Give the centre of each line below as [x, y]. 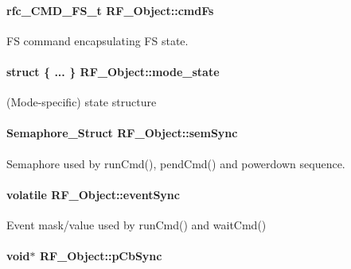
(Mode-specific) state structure [82, 102]
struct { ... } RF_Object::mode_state [113, 71]
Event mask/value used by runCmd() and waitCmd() [136, 224]
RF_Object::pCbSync [101, 256]
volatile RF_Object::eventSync [93, 194]
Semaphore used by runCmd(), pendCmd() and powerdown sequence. [176, 163]
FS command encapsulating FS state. [97, 40]
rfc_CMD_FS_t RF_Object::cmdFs [110, 10]
